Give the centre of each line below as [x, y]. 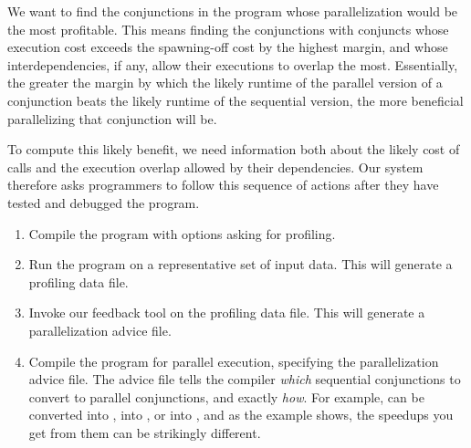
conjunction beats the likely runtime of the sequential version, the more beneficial [235, 100]
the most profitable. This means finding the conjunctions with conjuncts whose [228, 29]
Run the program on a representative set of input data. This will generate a [241, 264]
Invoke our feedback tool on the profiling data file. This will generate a [227, 313]
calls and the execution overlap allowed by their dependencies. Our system [215, 167]
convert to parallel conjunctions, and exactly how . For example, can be [226, 396]
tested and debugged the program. [104, 202]
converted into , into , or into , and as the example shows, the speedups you [241, 415]
